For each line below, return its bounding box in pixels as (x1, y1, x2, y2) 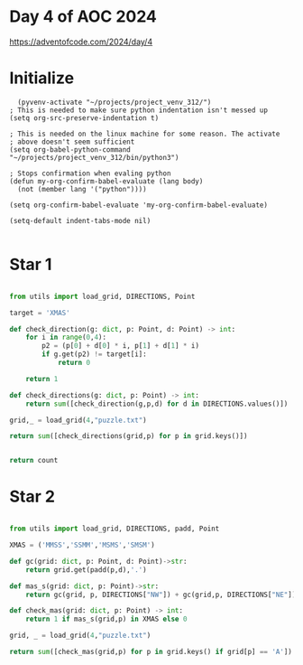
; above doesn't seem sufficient (9, 137, 135, 146)
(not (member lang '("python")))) (17, 184, 147, 193)
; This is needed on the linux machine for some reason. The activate (9, 129, 280, 138)
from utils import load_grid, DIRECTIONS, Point (9, 292, 196, 301)
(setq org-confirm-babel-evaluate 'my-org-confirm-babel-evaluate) (9, 201, 269, 210)
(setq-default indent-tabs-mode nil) (9, 216, 151, 225)
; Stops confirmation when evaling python (9, 169, 171, 178)
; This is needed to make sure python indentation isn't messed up (9, 106, 269, 115)
